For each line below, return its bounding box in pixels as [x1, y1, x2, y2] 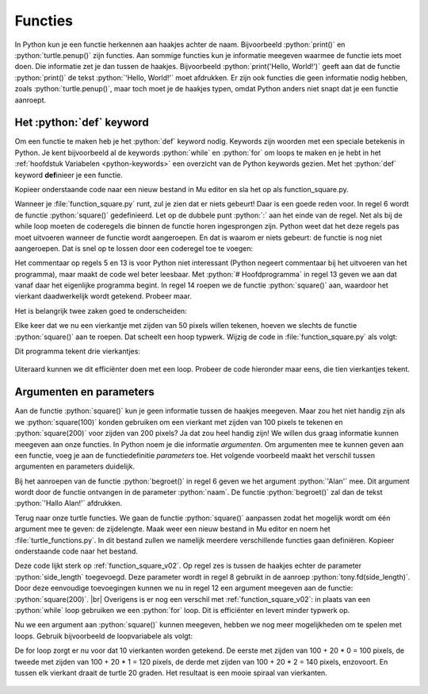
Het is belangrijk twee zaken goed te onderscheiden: [14, 306, 188, 315]
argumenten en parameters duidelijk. [14, 461, 135, 472]
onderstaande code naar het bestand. [14, 546, 139, 556]
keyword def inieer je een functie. [14, 170, 123, 179]
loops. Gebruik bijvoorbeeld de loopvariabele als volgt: [14, 631, 193, 641]
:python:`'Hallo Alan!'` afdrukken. [14, 499, 123, 508]
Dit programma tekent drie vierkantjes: [14, 346, 140, 357]
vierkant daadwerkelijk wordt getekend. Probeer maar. [14, 291, 192, 301]
